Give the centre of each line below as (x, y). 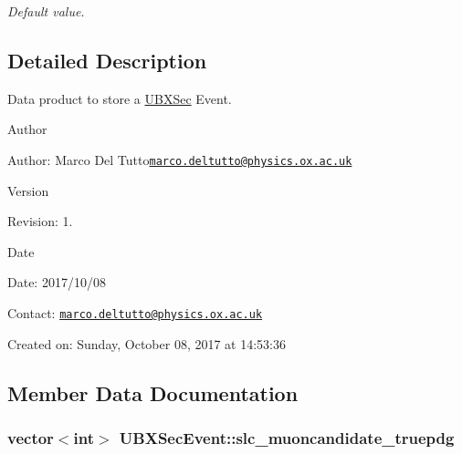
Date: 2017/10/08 (57, 282)
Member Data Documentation (153, 392)
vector (31, 437)
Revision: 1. (40, 221)
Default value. (46, 11)
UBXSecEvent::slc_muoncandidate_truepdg (287, 437)
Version (28, 190)
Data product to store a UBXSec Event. (120, 98)
